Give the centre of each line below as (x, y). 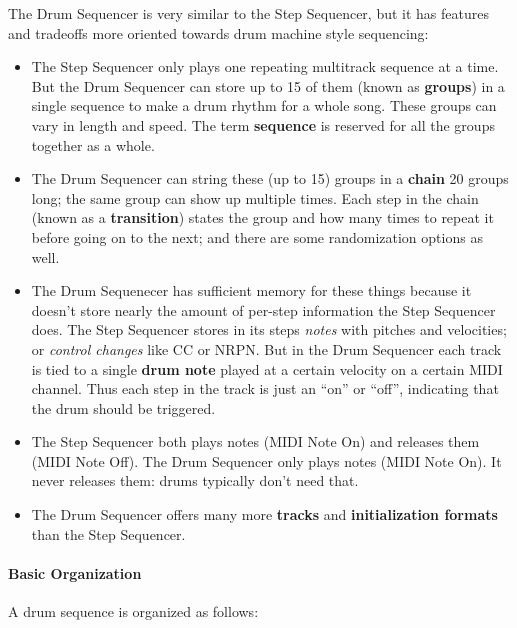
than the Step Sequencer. (108, 533)
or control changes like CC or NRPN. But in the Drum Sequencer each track (266, 348)
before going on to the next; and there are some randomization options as (257, 236)
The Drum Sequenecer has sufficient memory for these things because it (251, 290)
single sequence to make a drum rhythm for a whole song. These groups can (264, 105)
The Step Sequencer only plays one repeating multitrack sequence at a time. (265, 66)
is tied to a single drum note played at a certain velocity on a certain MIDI (267, 368)
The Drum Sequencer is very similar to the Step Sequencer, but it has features (248, 13)
